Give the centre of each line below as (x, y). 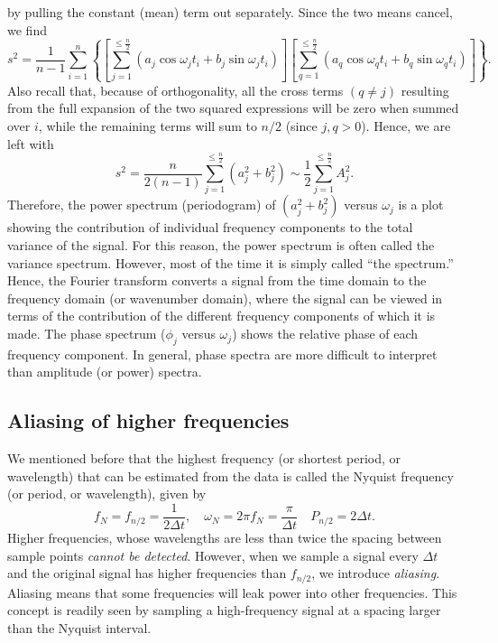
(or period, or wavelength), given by (107, 494)
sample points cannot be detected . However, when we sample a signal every (213, 555)
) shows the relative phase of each (325, 334)
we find (27, 29)
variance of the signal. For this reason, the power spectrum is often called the (221, 245)
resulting (425, 90)
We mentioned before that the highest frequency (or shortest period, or (204, 458)
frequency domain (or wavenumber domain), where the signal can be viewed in (225, 298)
